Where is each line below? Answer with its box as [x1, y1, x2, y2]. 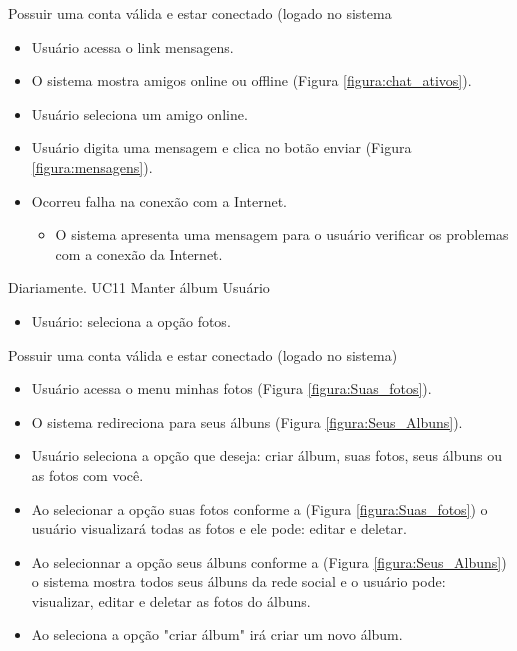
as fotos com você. [31, 464, 144, 485]
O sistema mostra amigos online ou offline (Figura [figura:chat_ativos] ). [31, 70, 472, 91]
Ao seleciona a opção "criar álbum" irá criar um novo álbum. [31, 624, 403, 645]
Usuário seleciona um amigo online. [31, 103, 248, 124]
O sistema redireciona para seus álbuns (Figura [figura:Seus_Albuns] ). [31, 411, 463, 432]
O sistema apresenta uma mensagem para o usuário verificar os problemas [55, 224, 509, 245]
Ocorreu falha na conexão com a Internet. [31, 190, 288, 211]
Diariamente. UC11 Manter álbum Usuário [8, 277, 270, 298]
